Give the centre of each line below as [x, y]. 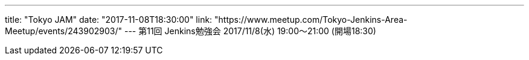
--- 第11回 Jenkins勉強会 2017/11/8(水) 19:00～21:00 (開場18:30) [250, 31]
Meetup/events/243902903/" [64, 31]
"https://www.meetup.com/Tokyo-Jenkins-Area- [311, 19]
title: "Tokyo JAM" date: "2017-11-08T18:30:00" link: [109, 19]
